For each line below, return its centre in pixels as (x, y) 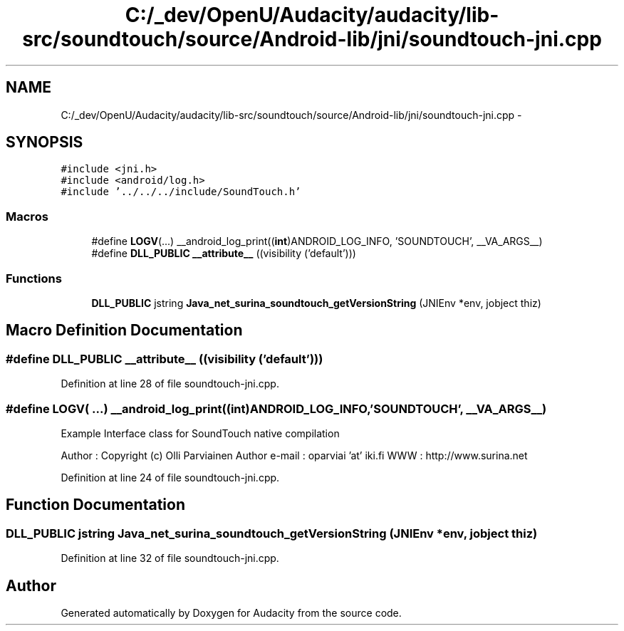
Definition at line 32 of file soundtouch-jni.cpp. (170, 558)
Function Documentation (95, 505)
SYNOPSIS (45, 142)
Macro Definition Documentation (124, 330)
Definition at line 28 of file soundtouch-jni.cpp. (170, 384)
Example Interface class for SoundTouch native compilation (200, 433)
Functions (34, 278)
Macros (27, 216)
